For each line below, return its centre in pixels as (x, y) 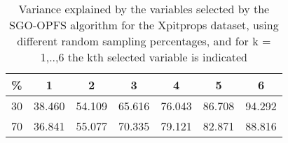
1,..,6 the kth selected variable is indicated (144, 57)
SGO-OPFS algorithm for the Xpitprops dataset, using (144, 25)
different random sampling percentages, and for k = (144, 41)
